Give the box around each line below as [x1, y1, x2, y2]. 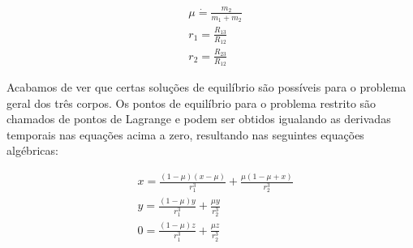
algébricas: [6, 142, 58, 159]
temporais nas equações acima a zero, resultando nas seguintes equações [6, 126, 364, 143]
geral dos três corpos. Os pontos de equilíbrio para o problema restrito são [6, 94, 376, 111]
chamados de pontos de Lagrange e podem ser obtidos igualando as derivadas [6, 110, 391, 127]
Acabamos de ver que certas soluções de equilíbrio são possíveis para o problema [6, 78, 407, 95]
